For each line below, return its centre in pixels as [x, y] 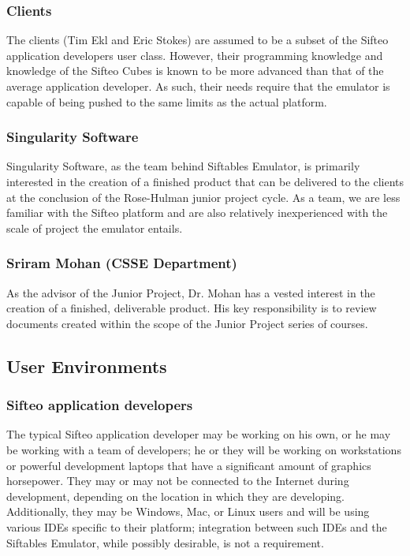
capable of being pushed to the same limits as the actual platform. [167, 101]
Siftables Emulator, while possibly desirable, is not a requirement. [165, 542]
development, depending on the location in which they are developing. [176, 496]
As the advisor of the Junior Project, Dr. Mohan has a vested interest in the [191, 292]
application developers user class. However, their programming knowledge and [195, 55]
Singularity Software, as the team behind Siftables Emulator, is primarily [183, 166]
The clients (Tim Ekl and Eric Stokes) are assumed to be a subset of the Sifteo [198, 40]
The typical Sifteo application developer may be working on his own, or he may [199, 434]
